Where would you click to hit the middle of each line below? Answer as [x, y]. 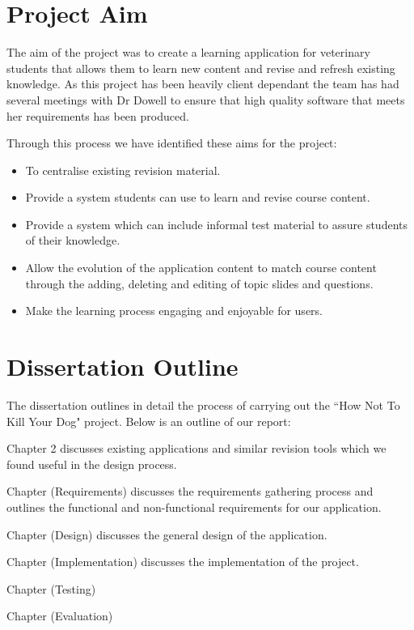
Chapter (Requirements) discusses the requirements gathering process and [190, 491]
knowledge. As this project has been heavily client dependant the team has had [203, 84]
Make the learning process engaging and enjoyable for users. [174, 311]
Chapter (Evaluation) [60, 616]
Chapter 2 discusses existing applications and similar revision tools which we [196, 448]
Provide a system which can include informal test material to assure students [216, 224]
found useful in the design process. [92, 464]
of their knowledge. [73, 240]
